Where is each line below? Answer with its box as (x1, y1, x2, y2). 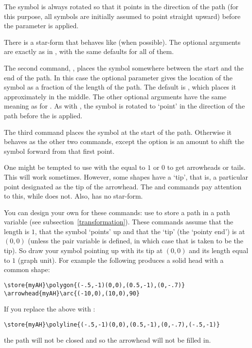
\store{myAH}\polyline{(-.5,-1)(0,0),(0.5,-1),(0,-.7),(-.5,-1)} (4, 321, 220, 328)
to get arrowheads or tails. (167, 162, 246, 172)
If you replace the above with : (4, 304, 95, 314)
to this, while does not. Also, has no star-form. (4, 191, 143, 201)
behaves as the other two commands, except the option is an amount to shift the (4, 136, 244, 147)
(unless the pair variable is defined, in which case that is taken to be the (28, 236, 243, 246)
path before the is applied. (4, 110, 83, 120)
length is (4, 226, 30, 236)
